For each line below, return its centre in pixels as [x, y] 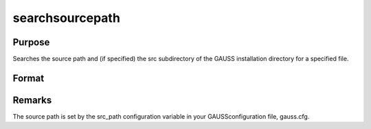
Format [29, 78]
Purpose [31, 42]
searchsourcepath [66, 18]
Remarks [32, 100]
